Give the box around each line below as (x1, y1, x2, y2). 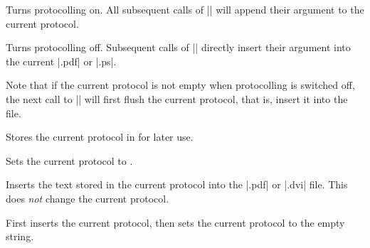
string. (6, 229, 34, 244)
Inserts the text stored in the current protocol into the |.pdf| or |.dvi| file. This (6, 177, 348, 192)
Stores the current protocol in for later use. (6, 129, 194, 144)
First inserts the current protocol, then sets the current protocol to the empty (6, 215, 345, 230)
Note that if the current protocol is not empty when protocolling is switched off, (6, 77, 355, 92)
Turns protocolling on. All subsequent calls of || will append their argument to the (6, 2, 364, 16)
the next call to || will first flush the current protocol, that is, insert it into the (6, 91, 348, 106)
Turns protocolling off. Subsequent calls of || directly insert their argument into (6, 40, 351, 55)
